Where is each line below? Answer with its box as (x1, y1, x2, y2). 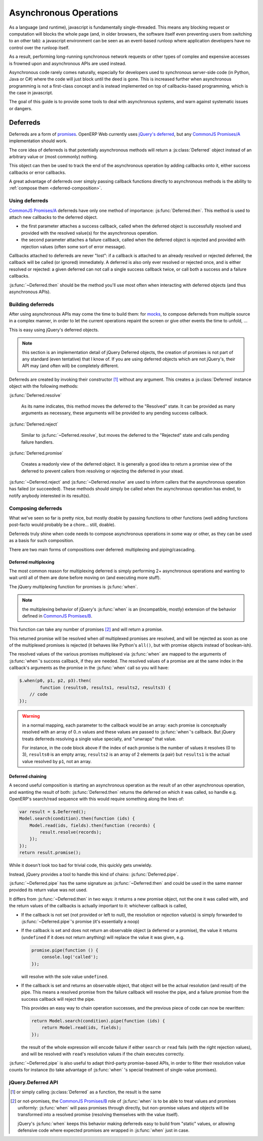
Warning (22, 713, 40, 719)
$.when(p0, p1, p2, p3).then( (19, 678, 92, 684)
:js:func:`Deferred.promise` (9, 450, 63, 456)
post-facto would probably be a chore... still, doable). (9, 522, 116, 528)
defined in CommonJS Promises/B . (22, 613, 93, 618)
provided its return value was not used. (9, 887, 88, 893)
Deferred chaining (9, 773, 47, 779)
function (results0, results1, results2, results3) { (39, 685, 171, 690)
